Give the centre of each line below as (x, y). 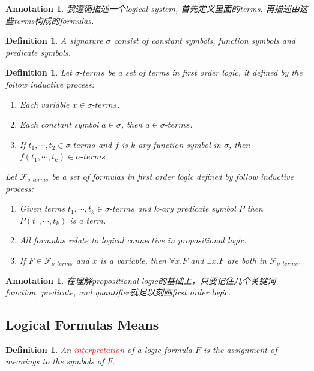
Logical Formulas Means (82, 325)
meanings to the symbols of (55, 361)
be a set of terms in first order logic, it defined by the (205, 72)
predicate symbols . (38, 52)
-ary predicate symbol (197, 208)
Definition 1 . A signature (54, 40)
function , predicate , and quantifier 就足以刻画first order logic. (118, 292)
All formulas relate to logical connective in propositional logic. (133, 240)
